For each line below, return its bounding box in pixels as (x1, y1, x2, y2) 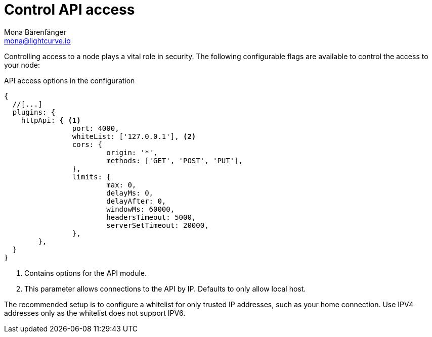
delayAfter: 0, (106, 197, 166, 205)
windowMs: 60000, (106, 205, 175, 213)
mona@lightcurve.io (4, 36, 71, 45)
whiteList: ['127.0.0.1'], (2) (72, 132, 196, 140)
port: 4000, (72, 124, 119, 132)
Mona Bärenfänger (4, 27, 66, 36)
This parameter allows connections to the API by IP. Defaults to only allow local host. (24, 284, 306, 293)
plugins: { (12, 108, 56, 116)
